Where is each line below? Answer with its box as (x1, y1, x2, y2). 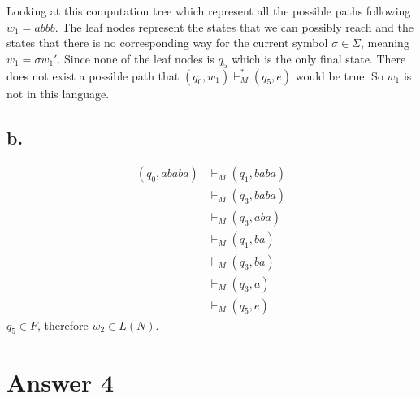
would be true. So (295, 67, 383, 84)
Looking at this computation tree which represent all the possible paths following (6, 2, 411, 19)
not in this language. (6, 84, 110, 102)
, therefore (37, 316, 89, 333)
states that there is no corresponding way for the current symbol (6, 34, 328, 51)
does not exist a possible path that (6, 67, 180, 84)
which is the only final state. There (232, 50, 406, 67)
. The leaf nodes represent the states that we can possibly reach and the (54, 18, 414, 35)
